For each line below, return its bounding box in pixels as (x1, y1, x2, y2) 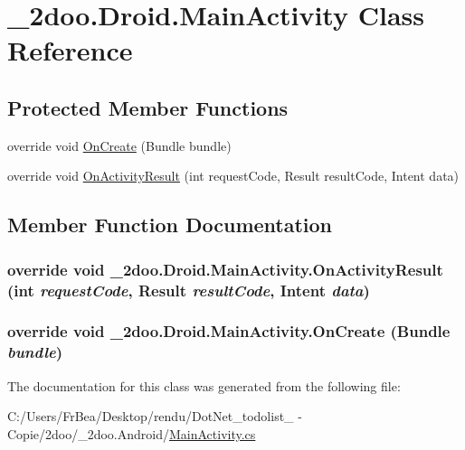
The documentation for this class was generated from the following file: (7, 376, 401, 395)
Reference (7, 32, 133, 69)
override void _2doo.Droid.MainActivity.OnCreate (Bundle (7, 320, 451, 342)
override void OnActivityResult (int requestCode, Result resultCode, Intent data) (7, 166, 460, 185)
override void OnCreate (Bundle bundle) (7, 136, 232, 155)
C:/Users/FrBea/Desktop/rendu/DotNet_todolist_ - (7, 407, 302, 426)
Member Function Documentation (7, 211, 333, 239)
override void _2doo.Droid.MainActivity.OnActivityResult (7, 258, 443, 280)
